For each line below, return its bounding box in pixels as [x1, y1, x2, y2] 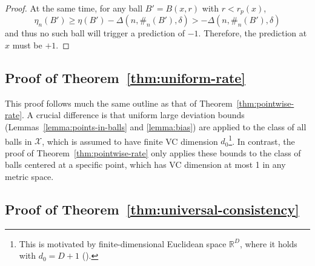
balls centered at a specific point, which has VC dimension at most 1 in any [5, 158, 286, 171]
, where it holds [239, 237, 297, 250]
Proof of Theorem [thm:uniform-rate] [5, 68, 246, 87]
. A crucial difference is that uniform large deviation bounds [22, 108, 245, 121]
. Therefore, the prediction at [198, 27, 307, 39]
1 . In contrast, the [228, 133, 295, 147]
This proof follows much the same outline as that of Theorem [5, 96, 233, 109]
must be [12, 39, 42, 52]
